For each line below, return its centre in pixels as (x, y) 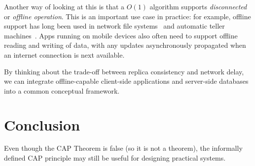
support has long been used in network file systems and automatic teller (114, 26)
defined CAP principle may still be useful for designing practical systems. (115, 158)
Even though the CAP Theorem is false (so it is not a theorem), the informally (123, 148)
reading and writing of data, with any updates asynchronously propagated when (125, 45)
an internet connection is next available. (64, 54)
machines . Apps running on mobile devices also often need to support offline (121, 35)
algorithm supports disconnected (198, 6)
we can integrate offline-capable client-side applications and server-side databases (126, 81)
